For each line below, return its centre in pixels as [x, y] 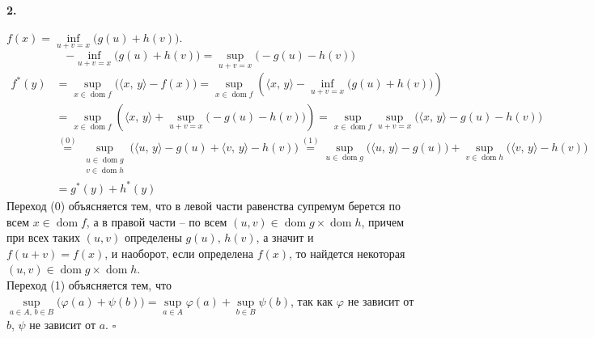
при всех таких [44, 237]
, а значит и [285, 237]
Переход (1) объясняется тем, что [89, 284]
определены [153, 237]
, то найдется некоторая [347, 253]
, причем [383, 221]
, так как [312, 300]
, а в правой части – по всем [157, 221]
